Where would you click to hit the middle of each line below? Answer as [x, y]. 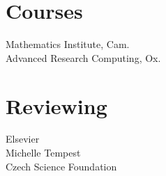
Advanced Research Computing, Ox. [83, 57]
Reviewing [56, 105]
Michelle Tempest [43, 153]
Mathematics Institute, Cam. [68, 44]
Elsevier [23, 139]
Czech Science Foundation [61, 166]
